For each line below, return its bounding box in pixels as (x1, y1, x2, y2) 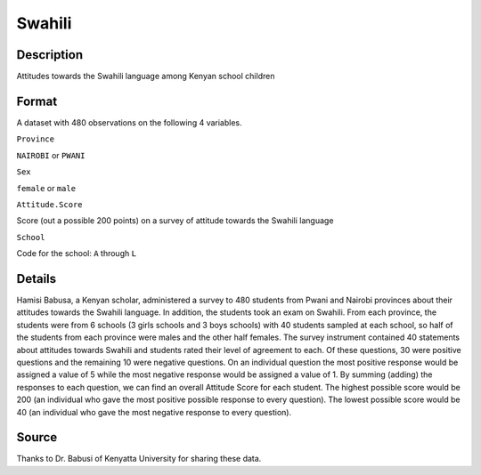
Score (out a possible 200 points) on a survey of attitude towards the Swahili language (16, 215, 334, 226)
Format (16, 93, 58, 109)
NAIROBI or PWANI (16, 149, 86, 160)
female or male (16, 182, 76, 193)
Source (16, 430, 58, 445)
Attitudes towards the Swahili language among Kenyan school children (16, 71, 275, 82)
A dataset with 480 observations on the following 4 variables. (16, 117, 242, 128)
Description (16, 47, 84, 62)
